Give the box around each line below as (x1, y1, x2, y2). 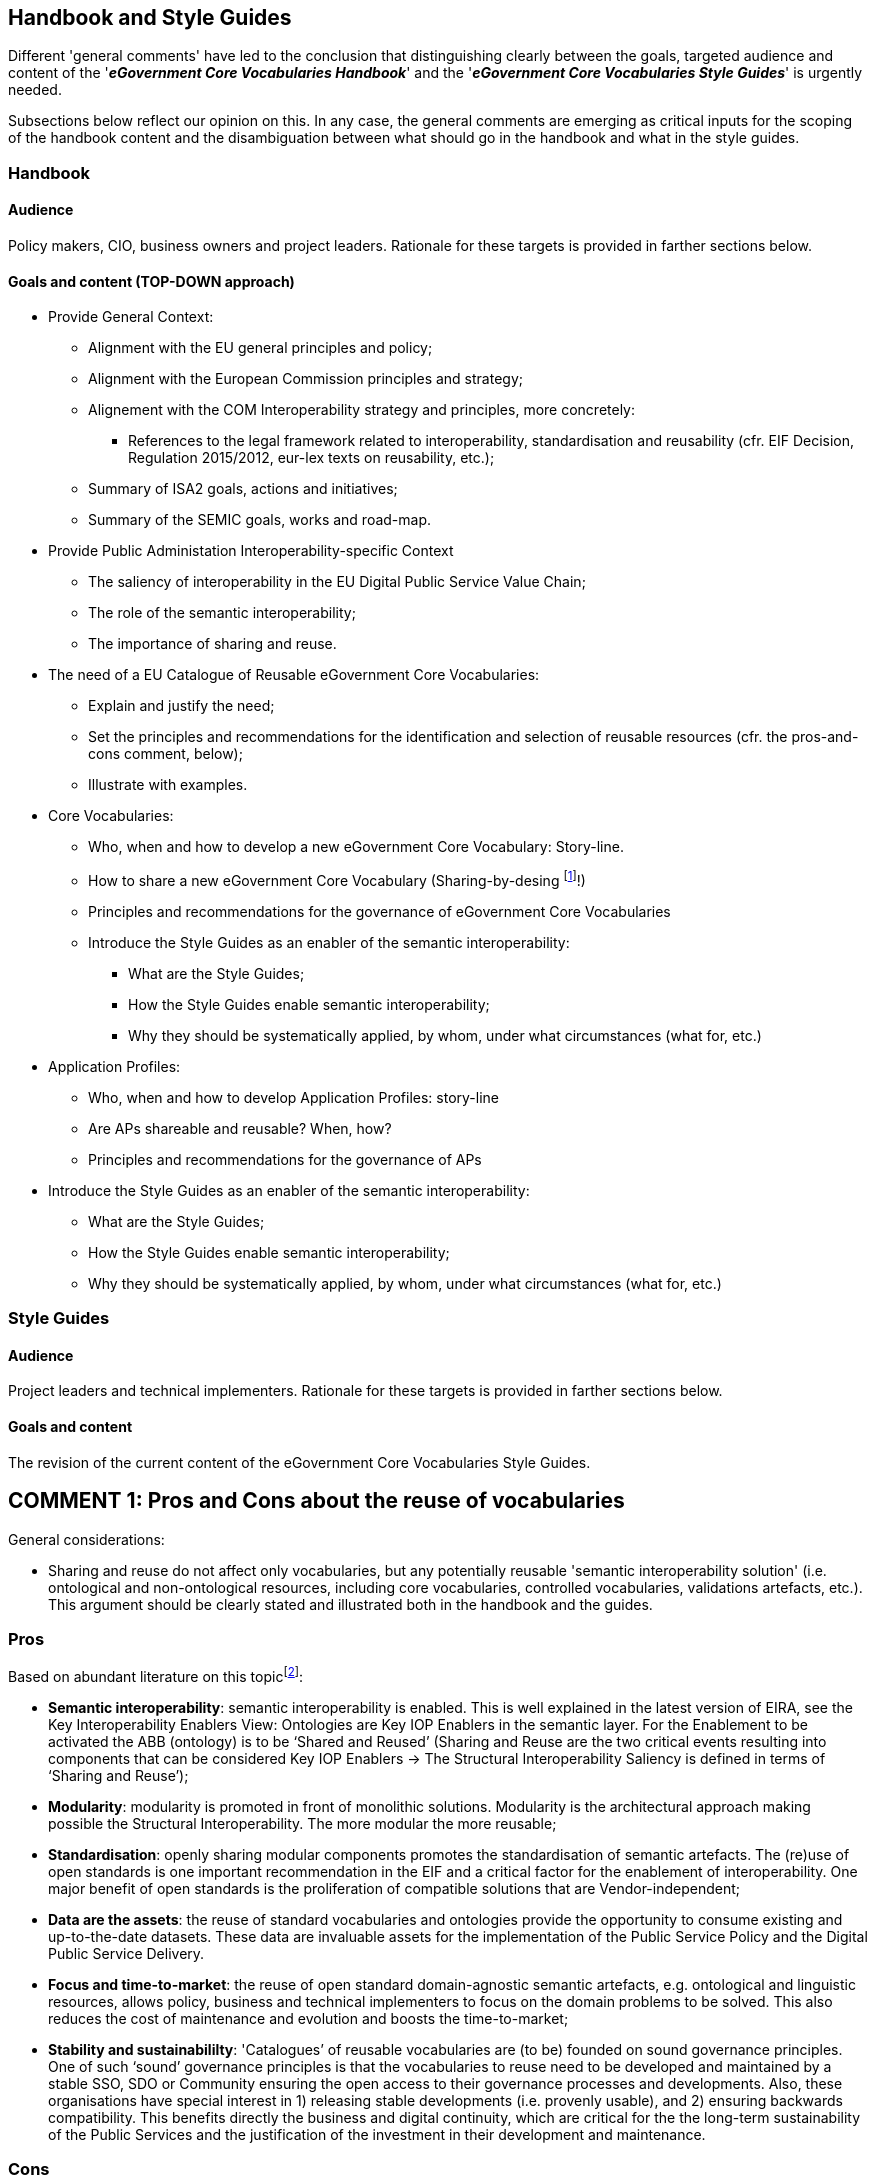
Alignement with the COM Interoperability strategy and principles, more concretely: (88, 401, 636, 419)
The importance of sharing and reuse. (88, 635, 337, 653)
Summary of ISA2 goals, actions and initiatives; (88, 480, 398, 498)
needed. (8, 81, 62, 99)
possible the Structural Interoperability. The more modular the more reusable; (48, 1814, 557, 1832)
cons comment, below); (88, 745, 243, 763)
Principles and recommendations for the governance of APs (88, 1150, 482, 1168)
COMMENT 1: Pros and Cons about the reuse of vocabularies (8, 1488, 625, 1514)
